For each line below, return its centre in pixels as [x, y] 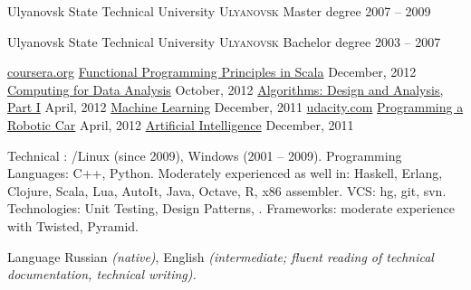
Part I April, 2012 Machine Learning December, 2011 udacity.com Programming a [235, 107]
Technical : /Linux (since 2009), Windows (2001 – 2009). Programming [205, 155]
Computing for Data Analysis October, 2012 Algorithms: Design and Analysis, [226, 89]
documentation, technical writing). [102, 274]
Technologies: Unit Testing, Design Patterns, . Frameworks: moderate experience [231, 208]
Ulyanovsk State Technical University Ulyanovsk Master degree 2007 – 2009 [219, 11]
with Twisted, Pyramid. [73, 225]
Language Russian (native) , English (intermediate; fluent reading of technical [221, 256]
